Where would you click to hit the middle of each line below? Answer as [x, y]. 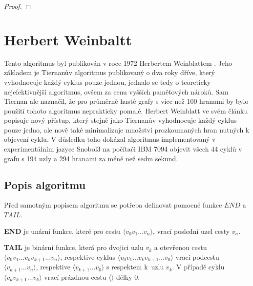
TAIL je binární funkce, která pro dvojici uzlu [74, 247]
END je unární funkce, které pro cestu [63, 231]
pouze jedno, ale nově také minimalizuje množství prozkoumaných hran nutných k [127, 129]
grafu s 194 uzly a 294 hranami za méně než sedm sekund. [91, 158]
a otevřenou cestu [180, 247]
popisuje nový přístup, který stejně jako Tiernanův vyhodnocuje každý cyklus [120, 120]
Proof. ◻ [18, 6]
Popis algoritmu [45, 184]
